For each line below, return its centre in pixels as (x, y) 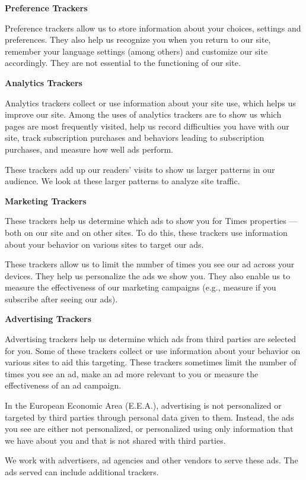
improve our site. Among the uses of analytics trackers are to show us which (143, 114)
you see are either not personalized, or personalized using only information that (149, 429)
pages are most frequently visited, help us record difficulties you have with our (147, 126)
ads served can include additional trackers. (82, 472)
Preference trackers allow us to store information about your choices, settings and (153, 28)
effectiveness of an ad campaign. (63, 385)
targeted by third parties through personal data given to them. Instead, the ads (149, 417)
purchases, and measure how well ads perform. (89, 149)
